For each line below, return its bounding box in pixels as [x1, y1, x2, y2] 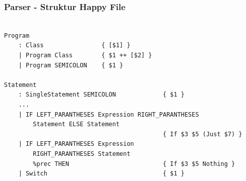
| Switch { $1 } [18, 170, 184, 177]
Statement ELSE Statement [33, 121, 120, 128]
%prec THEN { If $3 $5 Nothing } [33, 160, 235, 167]
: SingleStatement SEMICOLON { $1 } [18, 91, 184, 99]
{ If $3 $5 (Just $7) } [163, 130, 242, 138]
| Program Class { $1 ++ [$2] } [18, 52, 152, 59]
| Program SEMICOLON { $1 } [18, 61, 124, 69]
